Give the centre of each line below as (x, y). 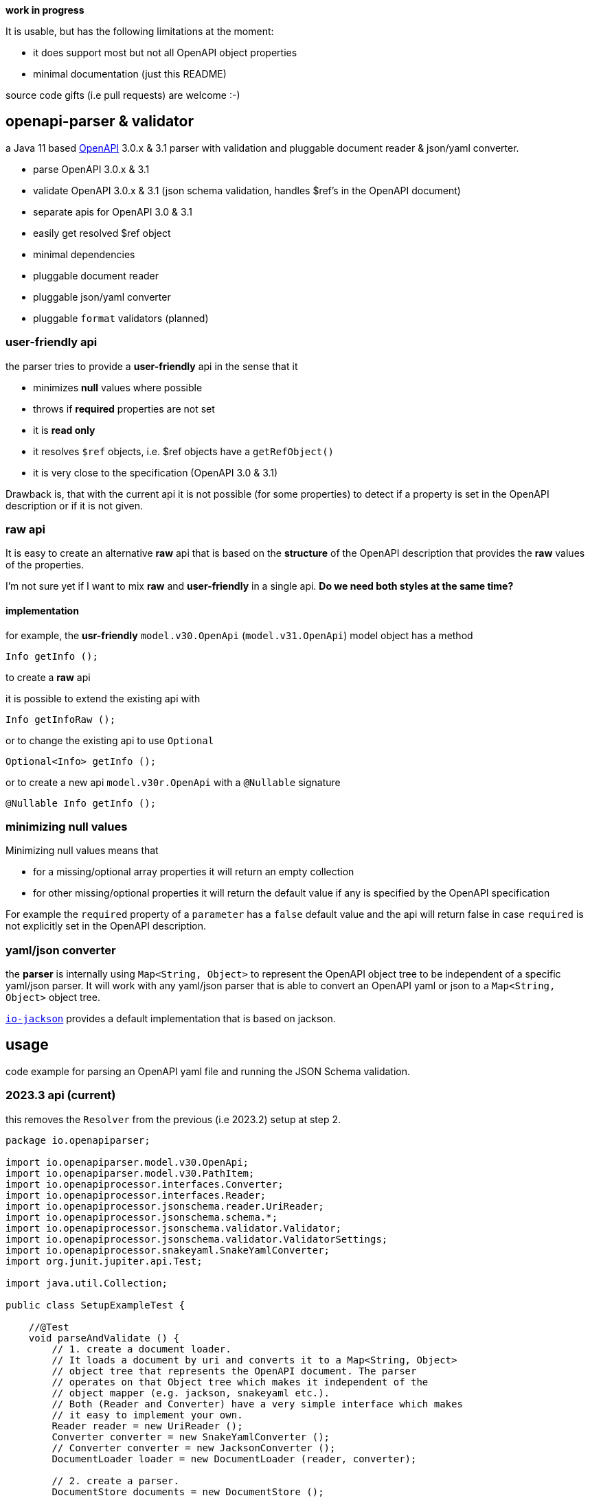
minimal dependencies (84, 254)
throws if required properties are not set (124, 408)
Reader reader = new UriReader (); (147, 1426)
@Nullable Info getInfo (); (81, 803)
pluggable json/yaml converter (102, 297)
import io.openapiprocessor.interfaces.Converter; (145, 1184)
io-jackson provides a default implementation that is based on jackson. (171, 1019)
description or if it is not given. (75, 505)
